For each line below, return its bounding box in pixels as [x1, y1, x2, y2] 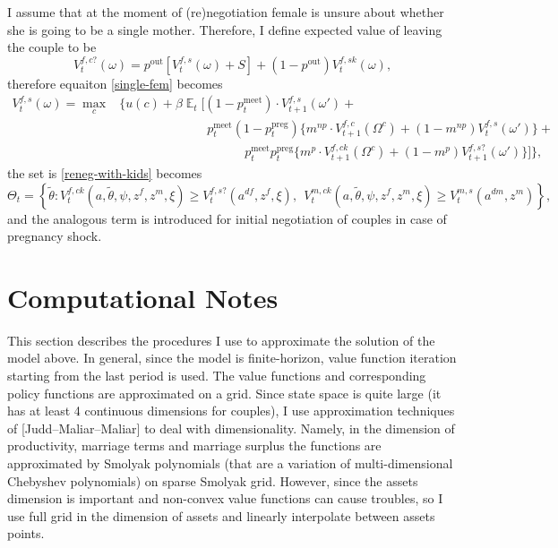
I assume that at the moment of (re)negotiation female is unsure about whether [7, 3, 444, 21]
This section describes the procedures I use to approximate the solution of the [7, 330, 435, 349]
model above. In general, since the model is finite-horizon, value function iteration [7, 348, 457, 367]
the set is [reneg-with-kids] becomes [7, 163, 202, 182]
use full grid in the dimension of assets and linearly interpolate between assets [7, 506, 435, 525]
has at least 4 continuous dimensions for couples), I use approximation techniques [7, 401, 455, 420]
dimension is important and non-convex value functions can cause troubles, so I [7, 489, 443, 508]
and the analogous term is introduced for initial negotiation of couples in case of [7, 209, 447, 227]
